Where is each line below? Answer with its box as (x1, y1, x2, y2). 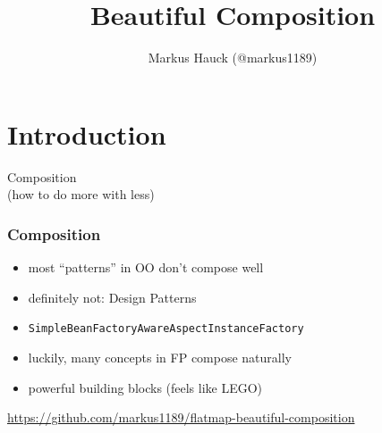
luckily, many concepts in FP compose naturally (28, 347, 293, 366)
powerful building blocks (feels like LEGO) (28, 378, 263, 396)
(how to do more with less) (7, 185, 155, 204)
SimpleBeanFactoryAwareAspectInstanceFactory (28, 322, 304, 336)
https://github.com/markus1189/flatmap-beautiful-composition (7, 408, 355, 427)
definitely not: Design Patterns (28, 287, 197, 306)
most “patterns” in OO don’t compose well (28, 258, 264, 277)
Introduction (7, 115, 166, 152)
